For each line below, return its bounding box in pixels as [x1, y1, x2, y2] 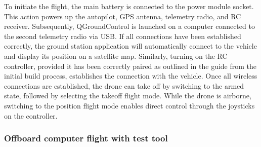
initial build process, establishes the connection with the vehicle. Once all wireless [4, 70, 257, 81]
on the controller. [4, 110, 58, 121]
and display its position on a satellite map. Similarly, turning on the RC [4, 50, 228, 61]
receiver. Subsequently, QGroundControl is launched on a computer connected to [4, 21, 255, 31]
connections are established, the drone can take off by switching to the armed [4, 80, 244, 91]
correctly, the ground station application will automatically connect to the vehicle [4, 41, 257, 51]
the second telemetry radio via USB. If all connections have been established [4, 30, 241, 41]
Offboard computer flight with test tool [4, 132, 168, 144]
